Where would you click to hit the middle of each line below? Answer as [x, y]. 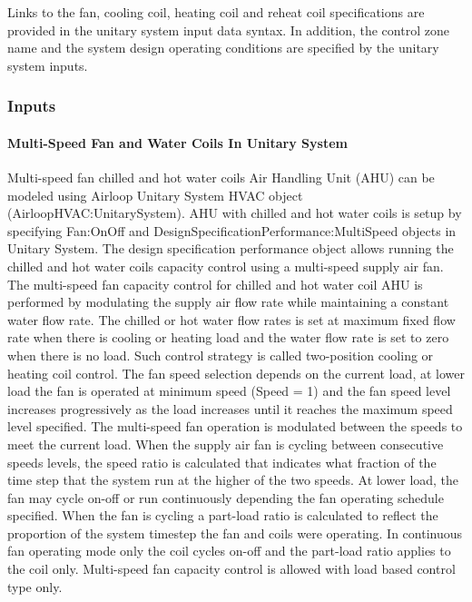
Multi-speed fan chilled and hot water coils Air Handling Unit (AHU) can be [221, 178]
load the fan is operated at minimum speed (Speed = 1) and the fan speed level [229, 391]
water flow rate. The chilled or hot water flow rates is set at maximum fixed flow [231, 319]
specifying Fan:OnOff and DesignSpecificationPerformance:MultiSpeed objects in [232, 230]
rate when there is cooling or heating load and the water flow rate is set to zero [228, 337]
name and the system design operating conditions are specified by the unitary [223, 48]
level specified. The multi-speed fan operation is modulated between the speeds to [235, 426]
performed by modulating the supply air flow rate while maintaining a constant [228, 302]
